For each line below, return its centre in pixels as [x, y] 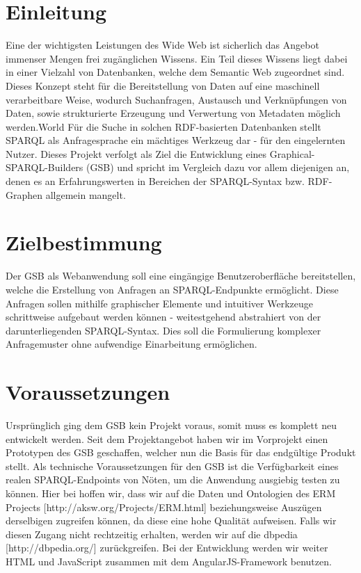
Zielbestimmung [84, 242]
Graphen [24, 194]
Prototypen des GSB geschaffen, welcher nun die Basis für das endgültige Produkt [181, 452]
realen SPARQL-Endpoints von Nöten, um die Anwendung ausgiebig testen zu [173, 479]
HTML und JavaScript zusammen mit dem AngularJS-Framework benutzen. [169, 561]
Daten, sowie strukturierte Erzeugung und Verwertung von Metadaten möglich [173, 113]
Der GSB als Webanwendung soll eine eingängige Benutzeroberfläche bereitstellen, [181, 276]
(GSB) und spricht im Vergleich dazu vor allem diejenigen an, [218, 167]
